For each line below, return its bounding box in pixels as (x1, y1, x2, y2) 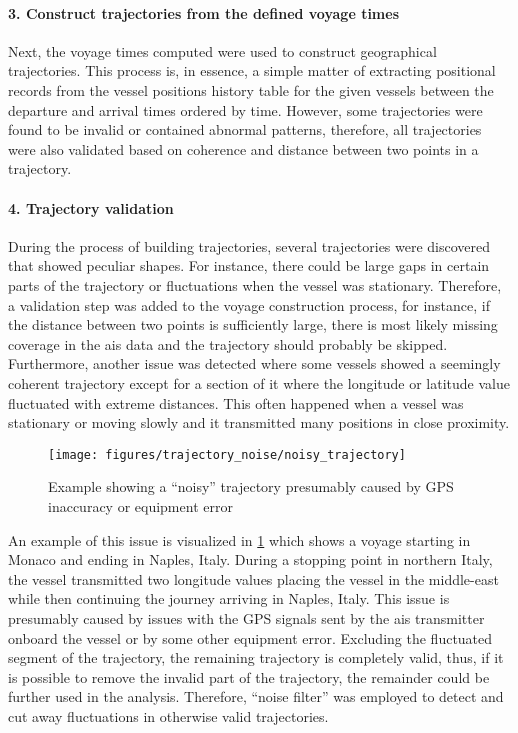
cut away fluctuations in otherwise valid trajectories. (8, 705, 329, 726)
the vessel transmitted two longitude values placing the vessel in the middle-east (8, 568, 499, 589)
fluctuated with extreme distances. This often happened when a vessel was (8, 392, 464, 413)
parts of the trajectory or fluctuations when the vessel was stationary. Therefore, (8, 274, 502, 295)
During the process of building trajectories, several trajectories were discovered (8, 235, 491, 256)
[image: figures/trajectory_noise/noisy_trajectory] (48, 447, 406, 462)
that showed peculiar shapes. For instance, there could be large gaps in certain (8, 255, 490, 276)
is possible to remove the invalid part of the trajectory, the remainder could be (8, 666, 490, 687)
